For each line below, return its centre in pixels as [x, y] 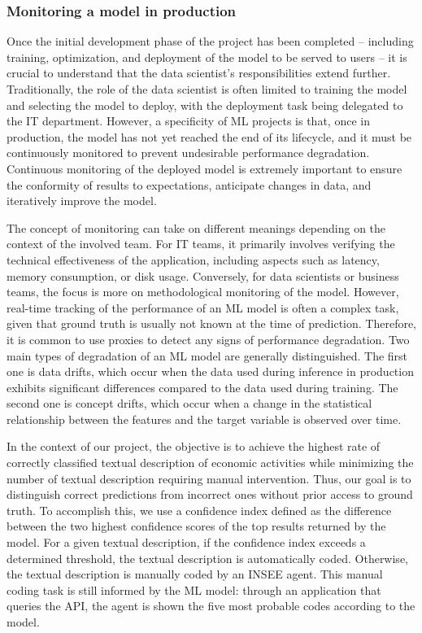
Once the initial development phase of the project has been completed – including [210, 41]
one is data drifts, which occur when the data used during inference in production [210, 371]
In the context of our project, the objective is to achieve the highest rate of [194, 446]
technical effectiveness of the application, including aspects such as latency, [193, 259]
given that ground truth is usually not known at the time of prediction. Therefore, [212, 323]
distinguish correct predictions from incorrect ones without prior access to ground [210, 494]
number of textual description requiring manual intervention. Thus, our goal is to [209, 478]
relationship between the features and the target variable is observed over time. [204, 419]
